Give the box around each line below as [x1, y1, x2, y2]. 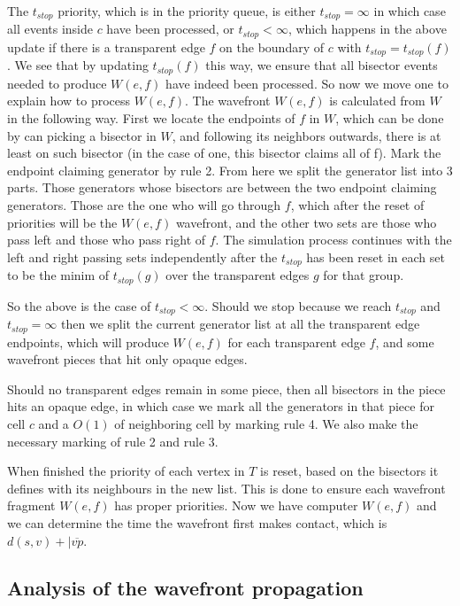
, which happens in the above [287, 19, 447, 38]
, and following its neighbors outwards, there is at [172, 126, 441, 144]
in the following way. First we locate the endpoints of [7, 109, 295, 127]
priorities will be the [7, 213, 118, 231]
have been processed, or [106, 19, 234, 38]
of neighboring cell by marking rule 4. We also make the [114, 414, 418, 432]
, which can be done [335, 109, 444, 127]
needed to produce [7, 74, 107, 92]
